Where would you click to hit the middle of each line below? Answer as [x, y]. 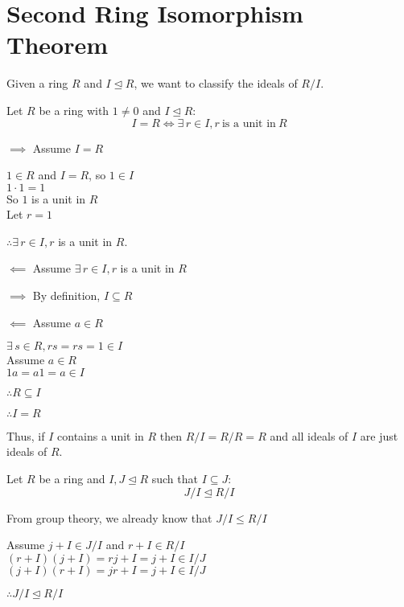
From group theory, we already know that [109, 517]
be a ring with [74, 110]
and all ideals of [309, 435]
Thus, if [26, 435]
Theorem [58, 45]
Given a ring [37, 83]
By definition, [66, 295]
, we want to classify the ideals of [216, 83]
